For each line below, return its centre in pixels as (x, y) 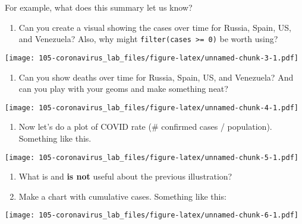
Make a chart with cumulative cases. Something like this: (122, 196)
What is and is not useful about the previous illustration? (125, 176)
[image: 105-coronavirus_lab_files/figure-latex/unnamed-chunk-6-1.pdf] (152, 215)
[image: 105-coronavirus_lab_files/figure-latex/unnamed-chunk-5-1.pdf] (152, 157)
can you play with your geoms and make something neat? (123, 89)
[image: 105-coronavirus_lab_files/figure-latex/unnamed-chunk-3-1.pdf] (152, 58)
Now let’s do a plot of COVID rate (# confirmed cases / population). (145, 127)
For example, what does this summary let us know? (99, 7)
